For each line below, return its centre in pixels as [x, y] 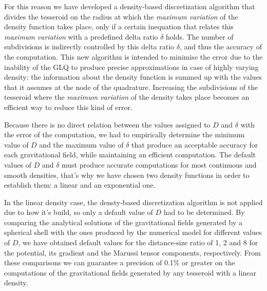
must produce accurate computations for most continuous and [159, 164]
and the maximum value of [81, 144]
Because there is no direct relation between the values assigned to [107, 124]
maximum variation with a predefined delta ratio [81, 36]
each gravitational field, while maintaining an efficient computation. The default [130, 154]
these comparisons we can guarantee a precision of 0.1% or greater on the [120, 262]
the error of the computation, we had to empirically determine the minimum [125, 134]
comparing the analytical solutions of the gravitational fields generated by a [123, 222]
